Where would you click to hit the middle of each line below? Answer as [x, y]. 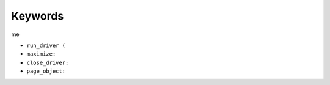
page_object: [46, 71]
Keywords [38, 16]
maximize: [41, 54]
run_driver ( [46, 45]
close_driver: [48, 62]
